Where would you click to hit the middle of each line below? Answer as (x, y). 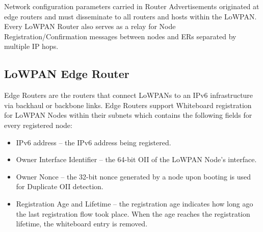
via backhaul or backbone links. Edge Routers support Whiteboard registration (128, 105)
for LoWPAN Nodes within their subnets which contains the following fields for (128, 115)
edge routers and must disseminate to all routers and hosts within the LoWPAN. (130, 16)
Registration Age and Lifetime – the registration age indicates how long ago (135, 203)
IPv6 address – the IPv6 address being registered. (94, 142)
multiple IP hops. (31, 46)
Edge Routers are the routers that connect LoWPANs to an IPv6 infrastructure (129, 95)
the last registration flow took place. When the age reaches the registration (133, 213)
